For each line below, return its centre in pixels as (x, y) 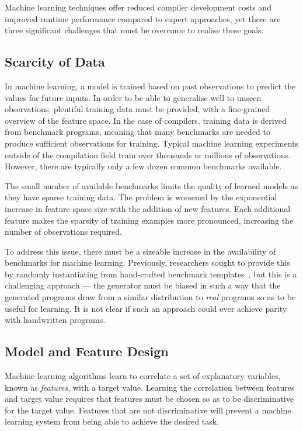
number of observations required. (63, 232)
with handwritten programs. (55, 320)
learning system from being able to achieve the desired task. (112, 421)
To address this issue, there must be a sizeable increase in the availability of (140, 251)
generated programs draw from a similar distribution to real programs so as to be (150, 297)
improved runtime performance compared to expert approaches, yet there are (143, 18)
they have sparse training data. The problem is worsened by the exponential (141, 197)
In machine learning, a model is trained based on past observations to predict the (150, 86)
